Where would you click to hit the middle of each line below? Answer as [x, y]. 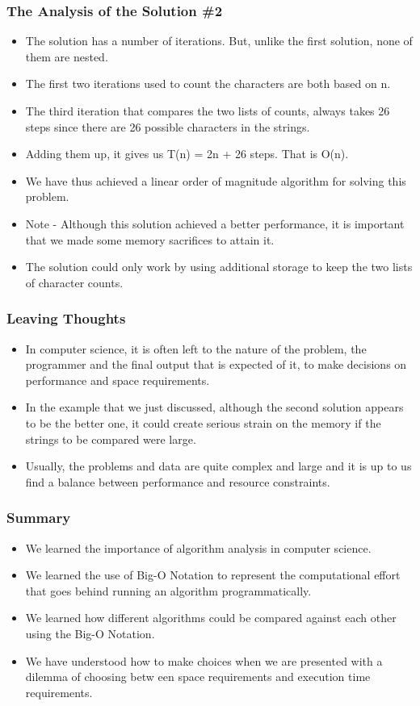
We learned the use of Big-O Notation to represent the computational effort [213, 575]
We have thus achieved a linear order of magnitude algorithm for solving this [216, 180]
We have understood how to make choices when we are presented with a [204, 660]
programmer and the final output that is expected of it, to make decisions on [216, 364]
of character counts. [74, 282]
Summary [39, 518]
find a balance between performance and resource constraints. [178, 481]
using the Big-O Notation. [90, 633]
